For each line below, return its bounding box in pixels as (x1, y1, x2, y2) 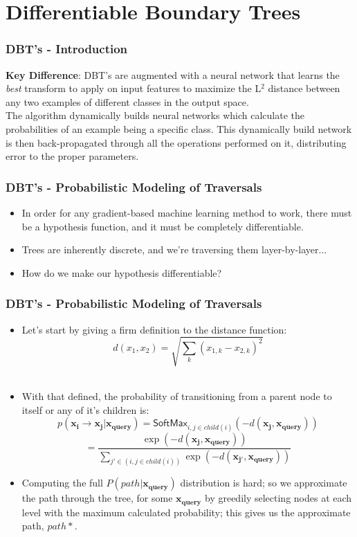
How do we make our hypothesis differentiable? (21, 265, 222, 280)
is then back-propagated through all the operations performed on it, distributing (6, 135, 347, 149)
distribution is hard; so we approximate (180, 475, 347, 490)
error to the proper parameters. (6, 149, 139, 163)
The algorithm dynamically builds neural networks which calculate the (6, 108, 304, 122)
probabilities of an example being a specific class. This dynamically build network (6, 121, 352, 136)
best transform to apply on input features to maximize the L (6, 81, 262, 95)
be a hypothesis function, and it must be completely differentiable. (21, 219, 304, 233)
